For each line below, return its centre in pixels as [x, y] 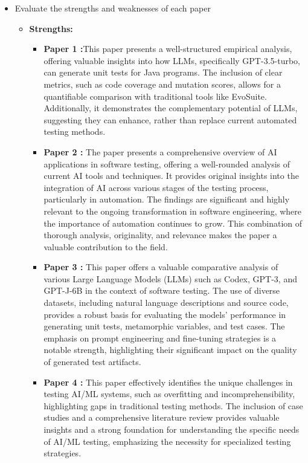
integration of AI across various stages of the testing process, [156, 187]
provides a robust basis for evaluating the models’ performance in [165, 314]
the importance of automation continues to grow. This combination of [173, 223]
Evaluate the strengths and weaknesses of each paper [113, 8]
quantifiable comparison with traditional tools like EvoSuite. [155, 96]
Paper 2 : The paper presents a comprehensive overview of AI [160, 151]
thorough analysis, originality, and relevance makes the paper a [160, 235]
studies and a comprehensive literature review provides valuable [162, 417]
